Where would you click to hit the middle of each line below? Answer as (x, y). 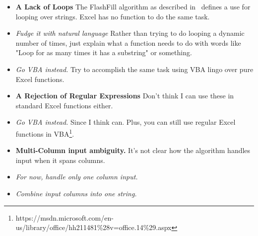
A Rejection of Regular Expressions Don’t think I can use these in (125, 96)
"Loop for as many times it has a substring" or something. (104, 52)
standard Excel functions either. (64, 105)
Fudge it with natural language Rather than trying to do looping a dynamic (130, 33)
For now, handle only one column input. (77, 177)
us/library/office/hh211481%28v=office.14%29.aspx (94, 227)
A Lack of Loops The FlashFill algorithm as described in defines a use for (133, 6)
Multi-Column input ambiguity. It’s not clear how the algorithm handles (133, 150)
